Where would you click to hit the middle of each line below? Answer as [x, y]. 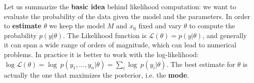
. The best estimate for [201, 64]
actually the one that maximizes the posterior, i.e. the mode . [97, 74]
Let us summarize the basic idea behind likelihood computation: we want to [120, 6]
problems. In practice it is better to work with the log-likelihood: [101, 54]
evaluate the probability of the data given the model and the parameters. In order [127, 16]
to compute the [212, 26]
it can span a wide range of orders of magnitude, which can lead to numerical [120, 45]
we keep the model [77, 26]
